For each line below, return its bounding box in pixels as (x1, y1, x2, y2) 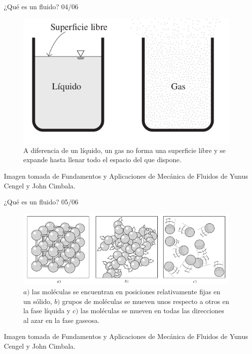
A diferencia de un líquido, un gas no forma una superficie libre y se (23, 145, 226, 155)
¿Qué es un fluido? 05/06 (4, 197, 79, 207)
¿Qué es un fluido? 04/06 (4, 1, 79, 11)
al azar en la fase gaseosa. (23, 315, 100, 325)
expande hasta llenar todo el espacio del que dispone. (23, 154, 182, 165)
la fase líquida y (23, 305, 70, 316)
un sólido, (23, 296, 52, 306)
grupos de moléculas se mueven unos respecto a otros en (62, 296, 229, 306)
